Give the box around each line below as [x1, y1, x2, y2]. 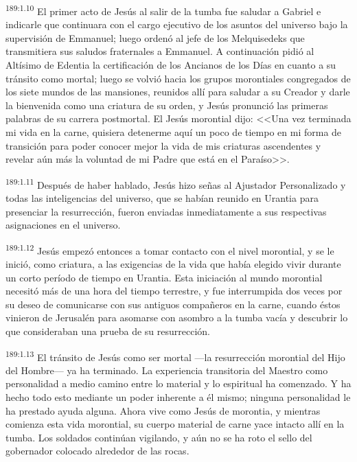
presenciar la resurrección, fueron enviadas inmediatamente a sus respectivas [5, 204, 327, 218]
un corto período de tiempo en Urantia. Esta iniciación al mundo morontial [5, 270, 323, 284]
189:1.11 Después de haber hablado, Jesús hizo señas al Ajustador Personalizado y [5, 175, 346, 192]
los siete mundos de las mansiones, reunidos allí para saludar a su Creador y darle [5, 84, 350, 99]
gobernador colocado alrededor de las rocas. [5, 443, 189, 458]
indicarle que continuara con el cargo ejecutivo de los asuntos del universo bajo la [5, 17, 348, 32]
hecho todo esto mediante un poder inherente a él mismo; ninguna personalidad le [5, 390, 351, 404]
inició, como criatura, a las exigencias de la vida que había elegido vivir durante [5, 257, 341, 271]
